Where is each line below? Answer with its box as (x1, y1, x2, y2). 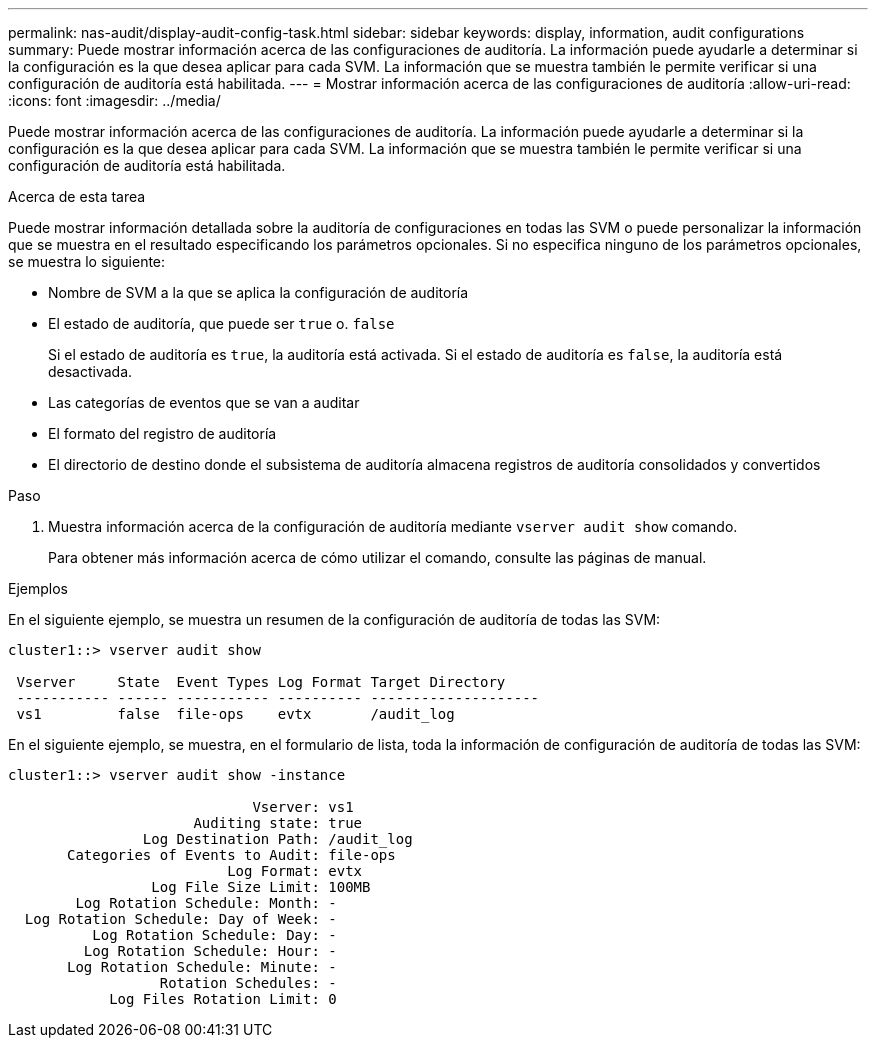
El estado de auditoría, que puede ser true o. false (48, 315, 395, 332)
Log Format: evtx (227, 863, 363, 879)
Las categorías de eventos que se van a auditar (48, 394, 360, 411)
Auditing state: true (193, 815, 363, 831)
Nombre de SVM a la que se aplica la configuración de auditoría (48, 284, 469, 301)
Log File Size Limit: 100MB (151, 879, 371, 895)
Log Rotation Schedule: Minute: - (67, 959, 337, 975)
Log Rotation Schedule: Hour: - (83, 943, 337, 959)
